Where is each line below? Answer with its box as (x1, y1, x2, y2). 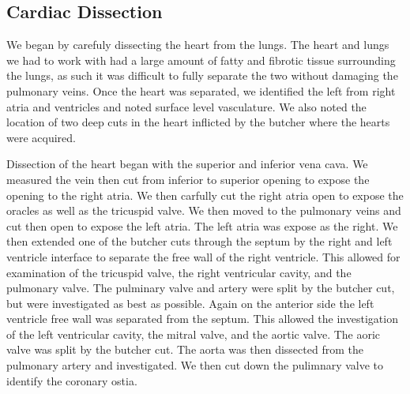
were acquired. (6, 129, 76, 145)
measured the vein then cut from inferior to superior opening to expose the (6, 171, 370, 187)
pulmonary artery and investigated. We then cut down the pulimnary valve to (6, 357, 384, 373)
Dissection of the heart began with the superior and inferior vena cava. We (6, 156, 368, 172)
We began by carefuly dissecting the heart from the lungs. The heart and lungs (6, 36, 389, 53)
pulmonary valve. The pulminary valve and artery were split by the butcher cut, (6, 280, 395, 296)
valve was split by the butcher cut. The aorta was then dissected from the (6, 341, 363, 358)
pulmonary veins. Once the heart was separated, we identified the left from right (6, 82, 396, 99)
